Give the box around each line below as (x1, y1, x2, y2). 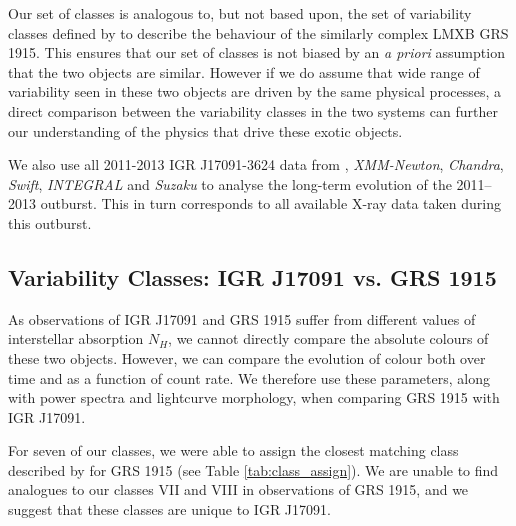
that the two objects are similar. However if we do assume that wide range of (8, 61, 480, 82)
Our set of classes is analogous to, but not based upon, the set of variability (8, 3, 472, 23)
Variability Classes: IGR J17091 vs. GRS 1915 (8, 261, 497, 292)
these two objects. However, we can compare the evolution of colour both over (8, 347, 486, 368)
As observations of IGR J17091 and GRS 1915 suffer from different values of (8, 308, 476, 329)
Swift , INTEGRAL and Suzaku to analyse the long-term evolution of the (8, 173, 452, 194)
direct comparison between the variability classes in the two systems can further (8, 100, 498, 121)
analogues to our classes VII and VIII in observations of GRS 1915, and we (8, 479, 469, 500)
